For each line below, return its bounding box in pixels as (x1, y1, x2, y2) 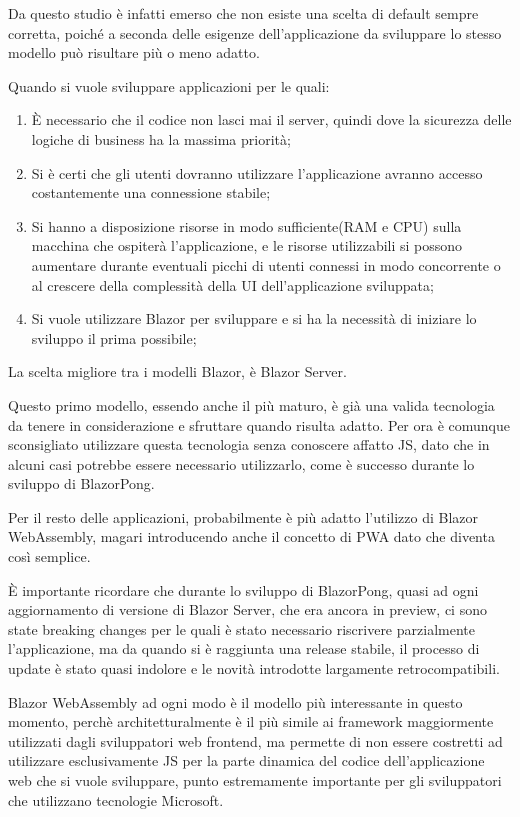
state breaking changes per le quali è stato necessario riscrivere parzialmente (8, 618, 475, 639)
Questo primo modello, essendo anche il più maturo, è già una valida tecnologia (8, 394, 495, 415)
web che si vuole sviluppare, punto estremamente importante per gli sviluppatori (8, 770, 502, 790)
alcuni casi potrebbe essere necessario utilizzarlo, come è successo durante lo (8, 453, 475, 474)
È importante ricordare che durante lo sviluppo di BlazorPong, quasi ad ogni (8, 579, 479, 600)
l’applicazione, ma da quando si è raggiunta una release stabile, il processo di (8, 638, 480, 659)
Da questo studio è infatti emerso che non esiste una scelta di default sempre (8, 3, 479, 23)
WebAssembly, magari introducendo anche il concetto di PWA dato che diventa (8, 526, 495, 547)
